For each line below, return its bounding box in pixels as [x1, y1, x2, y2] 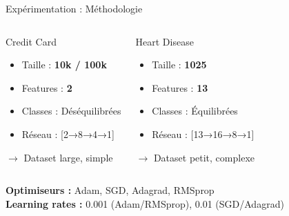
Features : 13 [152, 80, 208, 95]
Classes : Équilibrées [152, 104, 238, 118]
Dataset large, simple [23, 150, 113, 164]
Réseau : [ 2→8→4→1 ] [21, 126, 114, 141]
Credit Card [6, 34, 57, 48]
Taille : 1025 [152, 57, 207, 72]
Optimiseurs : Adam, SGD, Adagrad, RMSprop [6, 183, 215, 197]
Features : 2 [21, 80, 72, 95]
